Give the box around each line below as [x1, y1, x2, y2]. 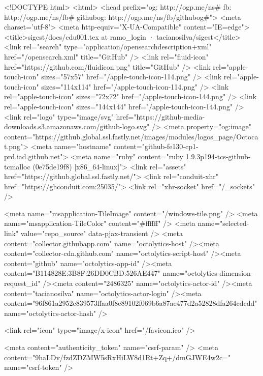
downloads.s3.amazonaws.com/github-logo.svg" [4, 121, 150, 132]
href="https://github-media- [116, 111, 205, 122]
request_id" [4, 278, 41, 288]
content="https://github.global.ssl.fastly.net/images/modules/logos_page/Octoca [4, 131, 258, 141]
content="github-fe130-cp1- [113, 141, 199, 152]
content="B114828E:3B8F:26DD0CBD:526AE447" [4, 268, 160, 278]
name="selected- [198, 218, 249, 228]
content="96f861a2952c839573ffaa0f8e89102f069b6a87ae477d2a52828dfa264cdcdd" [4, 298, 257, 308]
